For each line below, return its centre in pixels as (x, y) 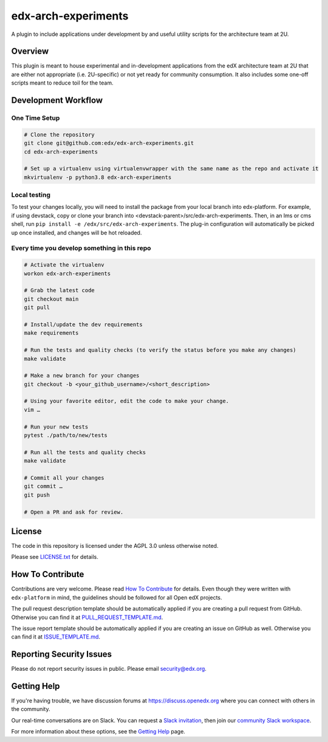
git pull (37, 308)
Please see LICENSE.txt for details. (55, 557)
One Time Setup (36, 118)
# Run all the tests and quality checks (85, 452)
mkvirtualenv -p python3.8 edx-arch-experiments (98, 177)
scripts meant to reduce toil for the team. (62, 83)
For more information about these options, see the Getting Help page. (98, 732)
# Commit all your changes (64, 478)
